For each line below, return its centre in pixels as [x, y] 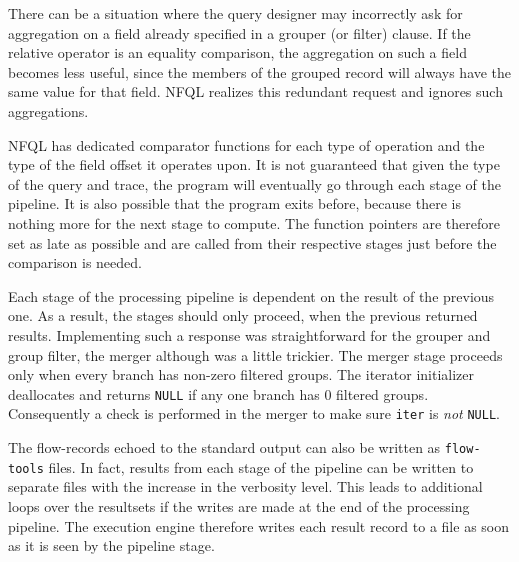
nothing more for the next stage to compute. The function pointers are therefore [254, 222]
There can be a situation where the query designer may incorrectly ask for [235, 13]
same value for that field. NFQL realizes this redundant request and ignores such [255, 91]
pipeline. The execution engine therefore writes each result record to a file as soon [259, 525]
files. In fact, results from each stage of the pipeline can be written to [261, 466]
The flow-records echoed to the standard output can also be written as [224, 447]
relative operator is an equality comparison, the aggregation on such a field [237, 52]
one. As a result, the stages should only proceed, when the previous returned [243, 315]
